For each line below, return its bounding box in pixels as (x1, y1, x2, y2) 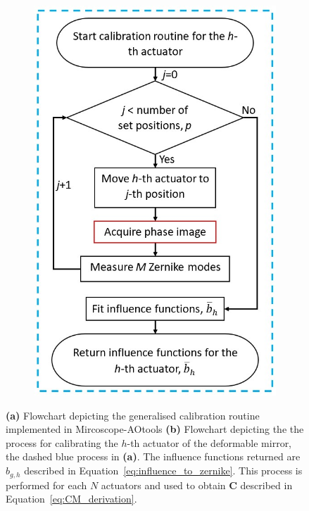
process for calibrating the (6, 435, 118, 450)
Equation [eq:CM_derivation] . (6, 491, 137, 506)
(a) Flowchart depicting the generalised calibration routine (6, 408, 260, 422)
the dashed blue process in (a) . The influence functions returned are (6, 449, 301, 464)
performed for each (6, 477, 87, 492)
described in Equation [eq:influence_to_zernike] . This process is (24, 463, 303, 478)
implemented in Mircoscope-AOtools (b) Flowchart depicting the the (6, 422, 304, 436)
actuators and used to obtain (101, 477, 226, 492)
